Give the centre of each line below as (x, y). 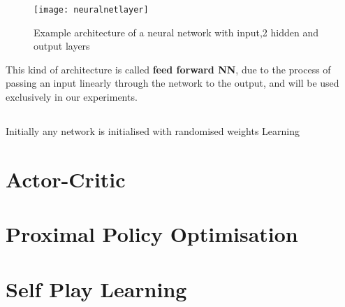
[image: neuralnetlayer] (91, 10)
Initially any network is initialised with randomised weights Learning (153, 131)
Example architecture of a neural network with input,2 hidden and (176, 32)
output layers (62, 46)
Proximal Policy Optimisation (152, 234)
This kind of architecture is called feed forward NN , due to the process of (168, 69)
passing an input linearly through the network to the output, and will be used (172, 83)
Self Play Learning (96, 288)
